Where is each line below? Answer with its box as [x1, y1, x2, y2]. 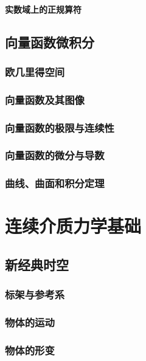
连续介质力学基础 [5, 213, 142, 238]
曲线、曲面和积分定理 [5, 176, 105, 191]
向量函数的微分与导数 [5, 148, 105, 163]
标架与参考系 [5, 287, 65, 302]
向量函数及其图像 [5, 92, 85, 107]
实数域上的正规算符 [5, 2, 82, 15]
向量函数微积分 [5, 32, 94, 51]
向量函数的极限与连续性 [5, 120, 114, 135]
